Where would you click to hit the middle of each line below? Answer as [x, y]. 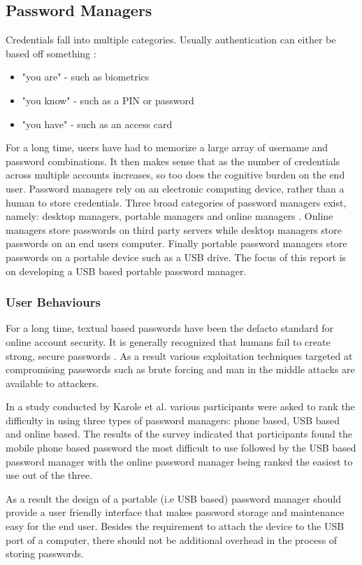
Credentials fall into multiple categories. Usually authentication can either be [171, 40]
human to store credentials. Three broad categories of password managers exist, [176, 202]
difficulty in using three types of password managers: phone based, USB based [173, 420]
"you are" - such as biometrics [86, 77]
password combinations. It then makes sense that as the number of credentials [173, 161]
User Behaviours [53, 302]
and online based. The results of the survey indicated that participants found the [179, 434]
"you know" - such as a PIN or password [108, 100]
